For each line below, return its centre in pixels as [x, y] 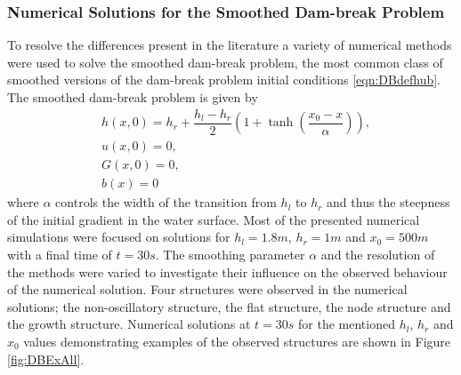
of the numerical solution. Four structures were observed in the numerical [207, 289]
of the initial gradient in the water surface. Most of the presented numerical [214, 219]
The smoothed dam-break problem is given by [133, 97]
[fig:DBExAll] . [46, 359]
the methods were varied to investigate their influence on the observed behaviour [227, 271]
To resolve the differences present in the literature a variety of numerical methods [230, 45]
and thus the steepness [388, 202]
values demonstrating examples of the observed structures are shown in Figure [237, 341]
